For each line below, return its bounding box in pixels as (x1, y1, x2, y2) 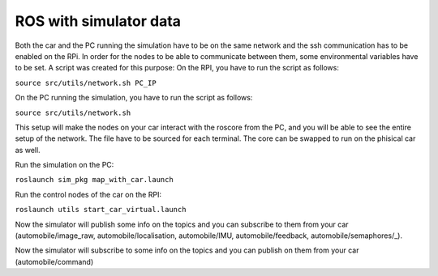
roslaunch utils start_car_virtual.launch (15, 205, 187, 214)
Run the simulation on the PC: (15, 160, 114, 170)
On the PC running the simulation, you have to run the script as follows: (15, 93, 253, 103)
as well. (15, 145, 41, 155)
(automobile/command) (15, 257, 94, 266)
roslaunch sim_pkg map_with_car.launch (15, 175, 174, 185)
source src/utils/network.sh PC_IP (15, 78, 157, 87)
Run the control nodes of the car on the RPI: (15, 189, 162, 199)
